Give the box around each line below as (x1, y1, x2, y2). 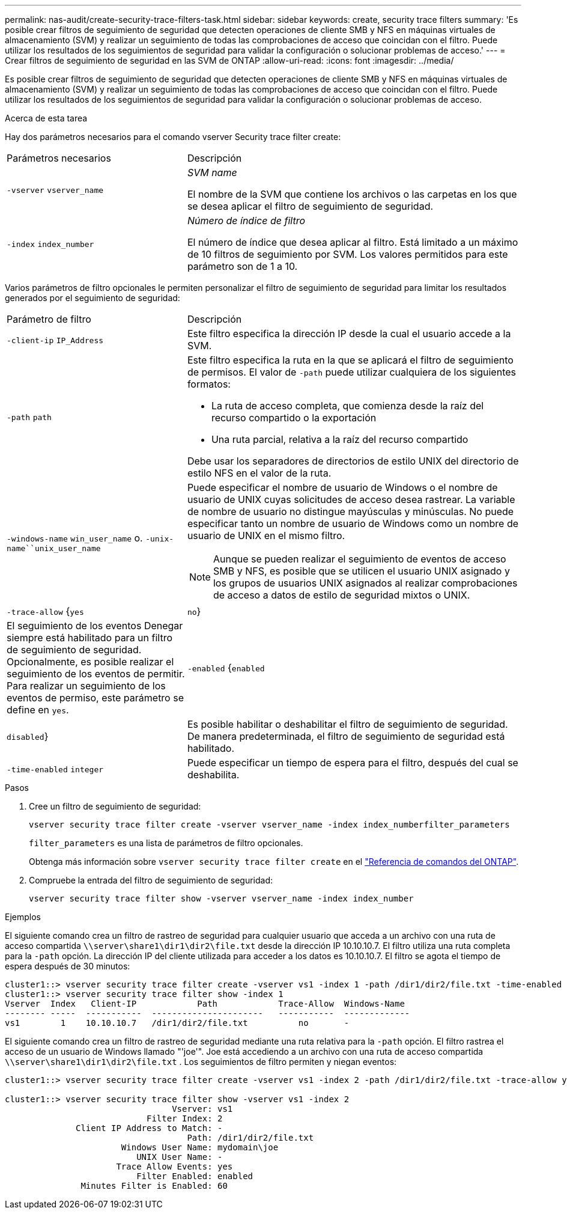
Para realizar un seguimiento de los (7, 680, 166, 692)
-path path (7, 413, 52, 422)
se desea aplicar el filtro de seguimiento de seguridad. (187, 200, 434, 212)
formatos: (187, 378, 231, 390)
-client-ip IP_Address (7, 336, 104, 345)
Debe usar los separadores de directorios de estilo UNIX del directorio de (187, 455, 519, 467)
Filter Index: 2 (147, 1114, 223, 1123)
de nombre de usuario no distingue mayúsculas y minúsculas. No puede (187, 505, 514, 517)
